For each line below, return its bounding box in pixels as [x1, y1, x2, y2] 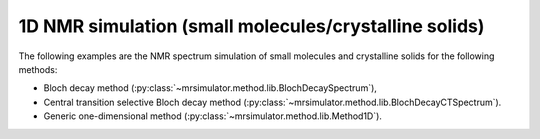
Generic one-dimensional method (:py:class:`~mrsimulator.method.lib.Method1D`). [43, 110, 382, 122]
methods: [18, 63, 58, 75]
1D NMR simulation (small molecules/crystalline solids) [18, 15, 485, 37]
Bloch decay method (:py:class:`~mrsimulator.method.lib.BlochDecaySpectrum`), [43, 82, 377, 94]
